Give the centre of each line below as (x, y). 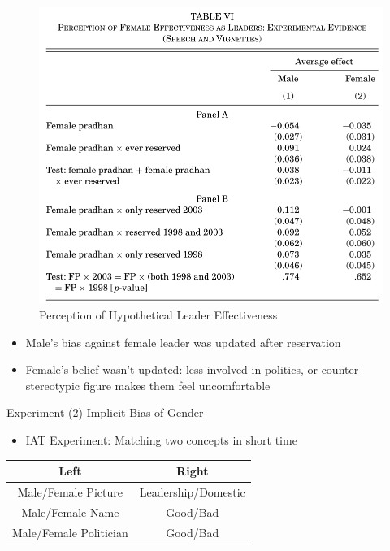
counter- (342, 369)
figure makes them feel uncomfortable (177, 385)
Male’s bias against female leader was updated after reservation (183, 342)
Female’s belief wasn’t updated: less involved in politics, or (171, 369)
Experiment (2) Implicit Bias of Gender (105, 412)
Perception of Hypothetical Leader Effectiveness (158, 315)
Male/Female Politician (70, 532)
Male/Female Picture (70, 491)
